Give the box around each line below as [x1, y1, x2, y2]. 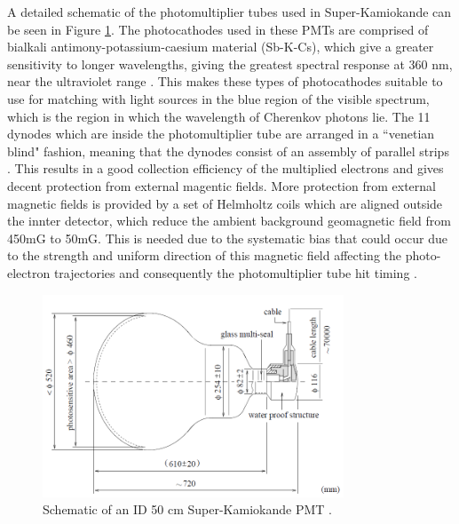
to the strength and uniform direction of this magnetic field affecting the [7, 246, 402, 265]
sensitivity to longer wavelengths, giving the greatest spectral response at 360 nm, [7, 54, 453, 73]
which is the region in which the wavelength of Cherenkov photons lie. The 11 [7, 107, 431, 125]
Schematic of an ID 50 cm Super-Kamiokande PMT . [43, 500, 332, 519]
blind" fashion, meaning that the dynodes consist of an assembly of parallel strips [7, 141, 449, 160]
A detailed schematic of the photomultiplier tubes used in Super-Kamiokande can [7, 3, 452, 20]
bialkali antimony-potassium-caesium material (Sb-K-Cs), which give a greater [7, 37, 434, 56]
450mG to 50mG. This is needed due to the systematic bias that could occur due [7, 228, 448, 247]
